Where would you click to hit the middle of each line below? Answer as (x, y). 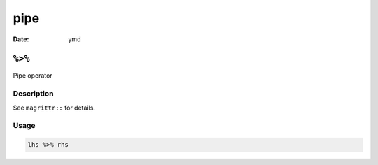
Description (33, 94)
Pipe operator (33, 76)
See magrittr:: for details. (54, 108)
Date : (21, 39)
